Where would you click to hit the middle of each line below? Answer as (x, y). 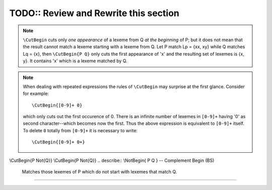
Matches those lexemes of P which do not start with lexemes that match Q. (99, 172)
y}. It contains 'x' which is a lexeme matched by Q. (75, 61)
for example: (36, 93)
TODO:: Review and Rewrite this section (94, 13)
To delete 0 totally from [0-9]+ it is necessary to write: (80, 130)
